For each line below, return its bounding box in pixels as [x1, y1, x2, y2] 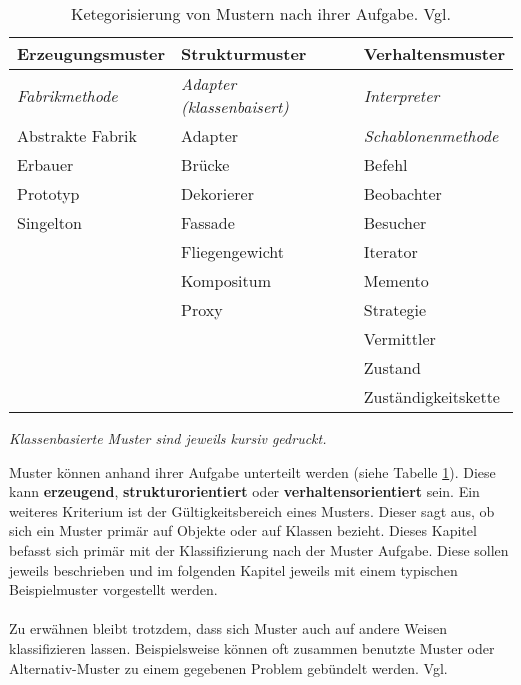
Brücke [181, 153, 230, 176]
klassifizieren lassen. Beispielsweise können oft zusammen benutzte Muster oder [9, 637, 495, 658]
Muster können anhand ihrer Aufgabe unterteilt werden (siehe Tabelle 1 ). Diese [9, 461, 496, 482]
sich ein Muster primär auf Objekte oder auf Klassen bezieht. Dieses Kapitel [9, 520, 477, 541]
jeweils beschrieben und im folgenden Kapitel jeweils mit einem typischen [9, 559, 458, 580]
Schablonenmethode [363, 124, 499, 147]
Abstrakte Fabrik [17, 124, 137, 147]
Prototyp [17, 182, 80, 205]
